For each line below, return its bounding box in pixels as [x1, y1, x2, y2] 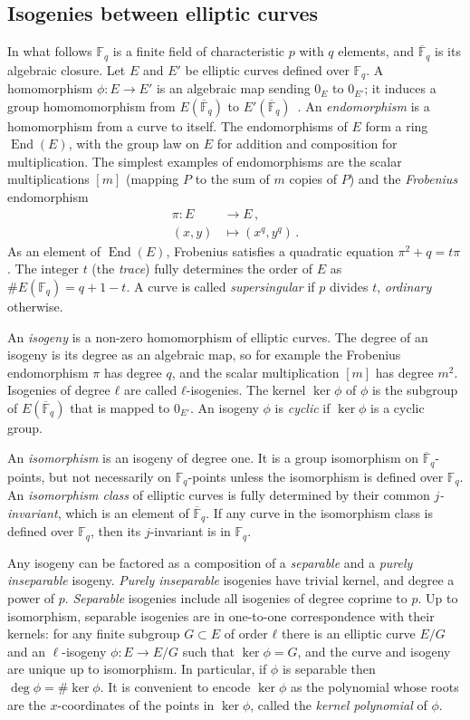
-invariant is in [149, 522, 231, 541]
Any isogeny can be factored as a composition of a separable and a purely [7, 552, 413, 571]
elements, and [338, 42, 414, 61]
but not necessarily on [48, 466, 172, 485]
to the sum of [195, 169, 270, 188]
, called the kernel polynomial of [250, 695, 427, 714]
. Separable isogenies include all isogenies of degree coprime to [64, 589, 408, 608]
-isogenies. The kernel [186, 380, 306, 399]
